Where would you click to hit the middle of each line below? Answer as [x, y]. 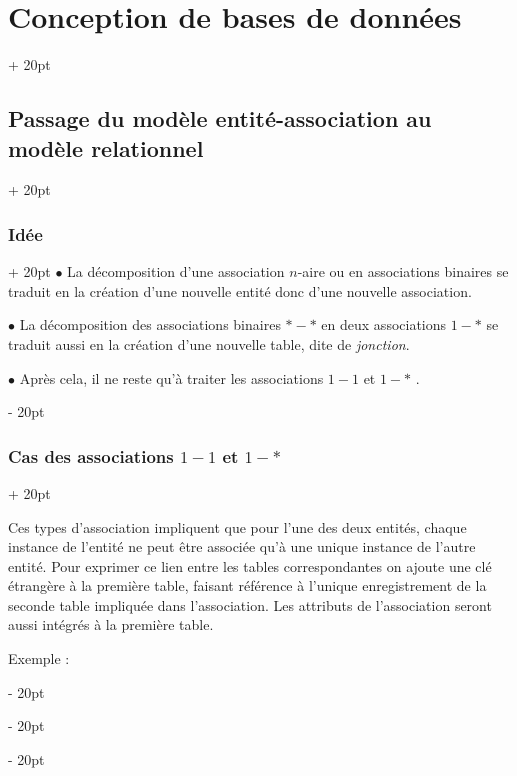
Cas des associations [91, 455]
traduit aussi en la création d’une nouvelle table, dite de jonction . [209, 343]
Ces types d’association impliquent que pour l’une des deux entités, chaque [237, 526]
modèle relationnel [106, 147]
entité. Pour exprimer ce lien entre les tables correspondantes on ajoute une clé [250, 565]
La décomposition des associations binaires [150, 324]
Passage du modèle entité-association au [220, 118]
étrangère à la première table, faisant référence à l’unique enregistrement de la [247, 585]
